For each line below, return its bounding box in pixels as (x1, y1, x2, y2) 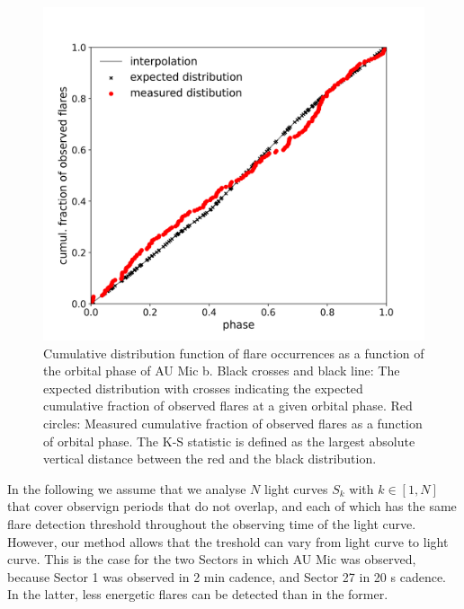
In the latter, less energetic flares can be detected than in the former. (7, 585, 388, 604)
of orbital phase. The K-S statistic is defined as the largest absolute (43, 431, 415, 450)
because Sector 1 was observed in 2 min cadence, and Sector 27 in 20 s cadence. (7, 567, 447, 586)
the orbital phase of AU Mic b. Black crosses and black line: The (43, 361, 400, 380)
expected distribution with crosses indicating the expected (43, 378, 363, 397)
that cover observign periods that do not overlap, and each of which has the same (7, 497, 457, 516)
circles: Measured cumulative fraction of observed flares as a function (43, 413, 423, 432)
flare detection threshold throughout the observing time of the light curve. (7, 514, 416, 533)
